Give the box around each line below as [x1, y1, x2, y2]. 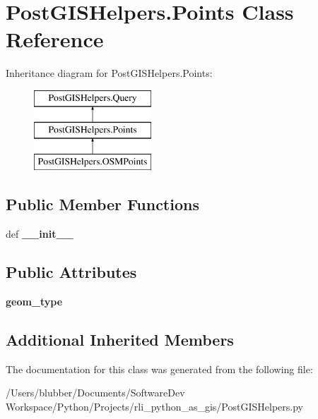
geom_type [6, 293, 63, 308]
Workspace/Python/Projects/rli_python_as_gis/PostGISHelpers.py [6, 399, 303, 413]
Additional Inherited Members [6, 328, 234, 350]
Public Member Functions [6, 193, 199, 215]
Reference [6, 25, 104, 54]
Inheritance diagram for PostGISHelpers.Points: [6, 66, 213, 80]
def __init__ [6, 226, 73, 241]
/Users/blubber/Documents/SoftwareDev [6, 385, 185, 400]
